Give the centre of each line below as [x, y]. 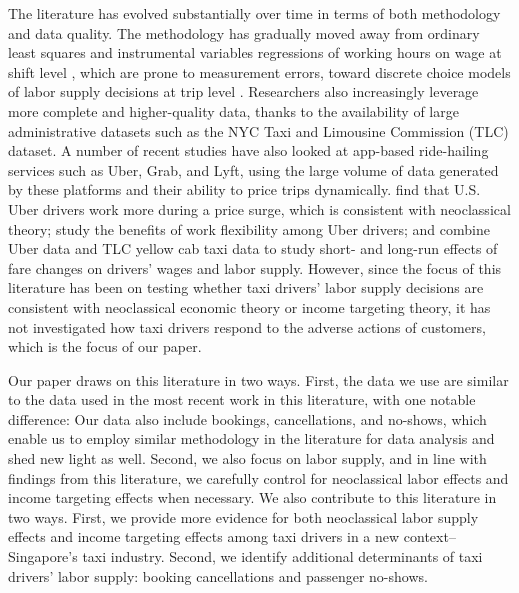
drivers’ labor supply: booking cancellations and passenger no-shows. [218, 575]
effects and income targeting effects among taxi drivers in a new [204, 536]
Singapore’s [43, 556]
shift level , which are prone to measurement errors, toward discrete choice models [259, 71]
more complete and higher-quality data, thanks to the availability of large [233, 110]
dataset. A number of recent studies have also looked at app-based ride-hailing [248, 150]
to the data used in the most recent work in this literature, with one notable [242, 399]
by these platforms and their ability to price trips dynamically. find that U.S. [244, 189]
